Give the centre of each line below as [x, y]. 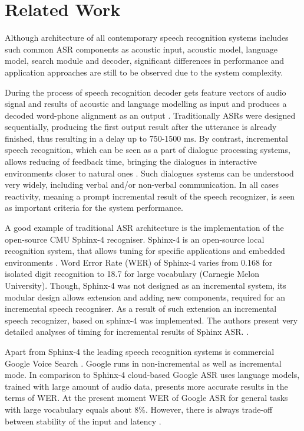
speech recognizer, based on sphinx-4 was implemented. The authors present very [151, 320]
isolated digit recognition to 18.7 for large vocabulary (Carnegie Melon [132, 274]
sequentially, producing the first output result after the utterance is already [141, 127]
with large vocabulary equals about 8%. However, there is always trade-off [139, 409]
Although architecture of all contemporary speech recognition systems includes [147, 37]
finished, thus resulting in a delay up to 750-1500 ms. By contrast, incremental [146, 138]
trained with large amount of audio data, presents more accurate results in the [146, 386]
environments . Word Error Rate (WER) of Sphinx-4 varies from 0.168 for [139, 262]
